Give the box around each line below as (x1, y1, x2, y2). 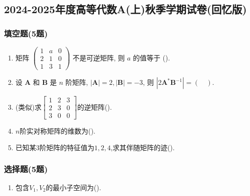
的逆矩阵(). (77, 101, 112, 112)
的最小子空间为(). (45, 182, 101, 192)
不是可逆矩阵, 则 (72, 52, 125, 62)
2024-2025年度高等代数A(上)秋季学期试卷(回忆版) (4, 1, 247, 17)
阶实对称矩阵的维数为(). (20, 126, 95, 136)
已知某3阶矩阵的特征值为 (15, 142, 94, 152)
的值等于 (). (133, 52, 170, 62)
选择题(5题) (4, 163, 48, 175)
